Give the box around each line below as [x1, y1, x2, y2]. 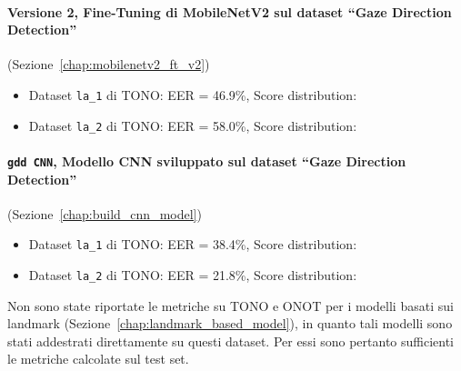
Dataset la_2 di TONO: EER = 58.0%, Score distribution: [28, 115, 357, 135]
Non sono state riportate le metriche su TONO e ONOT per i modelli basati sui [7, 296, 454, 315]
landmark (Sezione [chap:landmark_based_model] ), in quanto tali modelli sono [7, 314, 453, 333]
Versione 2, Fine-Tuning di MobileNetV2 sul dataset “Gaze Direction [7, 2, 452, 21]
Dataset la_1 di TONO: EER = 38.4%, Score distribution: [28, 235, 357, 254]
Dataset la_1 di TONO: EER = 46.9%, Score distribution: [28, 85, 357, 104]
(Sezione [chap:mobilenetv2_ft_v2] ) [7, 55, 210, 74]
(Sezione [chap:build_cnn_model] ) [7, 204, 202, 223]
